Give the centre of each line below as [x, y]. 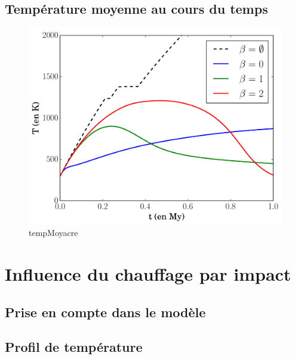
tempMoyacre [53, 233]
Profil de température [74, 347]
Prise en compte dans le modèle [105, 312]
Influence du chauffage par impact [148, 273]
